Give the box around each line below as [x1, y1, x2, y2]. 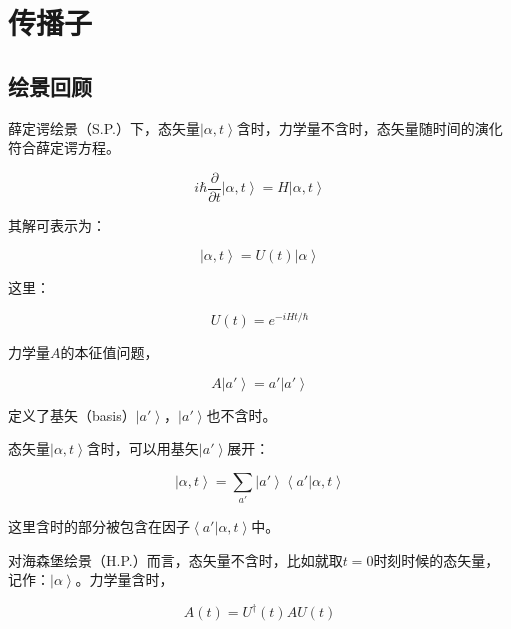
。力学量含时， [75, 569, 174, 590]
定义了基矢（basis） [8, 404, 136, 425]
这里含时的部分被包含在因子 [8, 516, 190, 537]
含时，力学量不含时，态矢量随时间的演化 [236, 117, 503, 138]
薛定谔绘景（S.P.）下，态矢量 [8, 117, 200, 138]
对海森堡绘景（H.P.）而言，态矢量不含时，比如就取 [8, 549, 343, 570]
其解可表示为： [8, 214, 106, 235]
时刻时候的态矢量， [373, 549, 500, 570]
